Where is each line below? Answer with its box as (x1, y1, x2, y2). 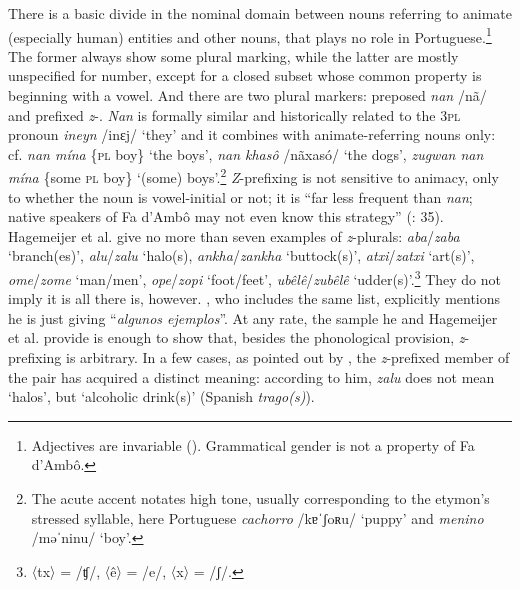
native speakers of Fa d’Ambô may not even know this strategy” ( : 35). (8, 206, 444, 227)
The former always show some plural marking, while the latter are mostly (8, 45, 459, 66)
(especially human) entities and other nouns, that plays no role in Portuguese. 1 (8, 23, 492, 47)
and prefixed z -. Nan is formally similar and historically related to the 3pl (8, 104, 461, 125)
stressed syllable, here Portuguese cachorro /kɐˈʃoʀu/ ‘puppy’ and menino (31, 507, 484, 528)
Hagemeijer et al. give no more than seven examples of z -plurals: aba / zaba (8, 225, 460, 246)
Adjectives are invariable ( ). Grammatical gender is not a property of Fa (31, 434, 475, 455)
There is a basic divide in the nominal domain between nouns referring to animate (8, 3, 512, 23)
